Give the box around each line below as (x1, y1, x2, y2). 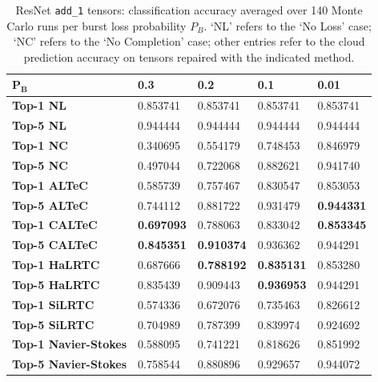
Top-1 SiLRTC (12, 296, 94, 312)
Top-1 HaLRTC (12, 256, 100, 273)
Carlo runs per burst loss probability (6, 17, 187, 34)
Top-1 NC (12, 136, 68, 153)
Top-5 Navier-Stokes (12, 356, 127, 372)
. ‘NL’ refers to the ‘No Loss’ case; (203, 17, 372, 34)
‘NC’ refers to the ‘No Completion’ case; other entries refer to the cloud (13, 33, 365, 50)
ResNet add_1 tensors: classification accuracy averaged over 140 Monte (15, 2, 363, 18)
